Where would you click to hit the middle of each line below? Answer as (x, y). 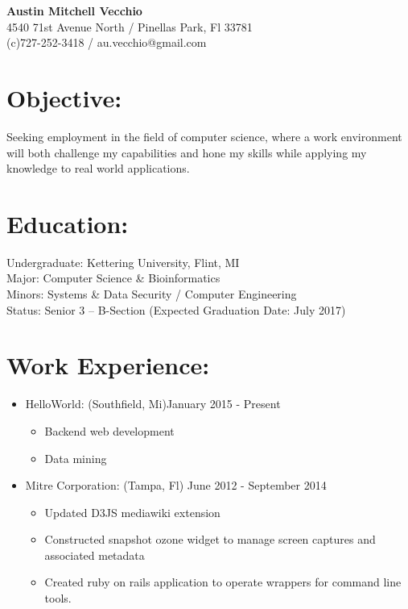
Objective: (64, 97)
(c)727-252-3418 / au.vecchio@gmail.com (107, 42)
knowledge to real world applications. (98, 168)
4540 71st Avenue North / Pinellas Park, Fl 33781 (130, 26)
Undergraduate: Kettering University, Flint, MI (123, 262)
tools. (58, 598)
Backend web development (109, 430)
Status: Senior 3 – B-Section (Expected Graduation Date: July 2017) (176, 309)
